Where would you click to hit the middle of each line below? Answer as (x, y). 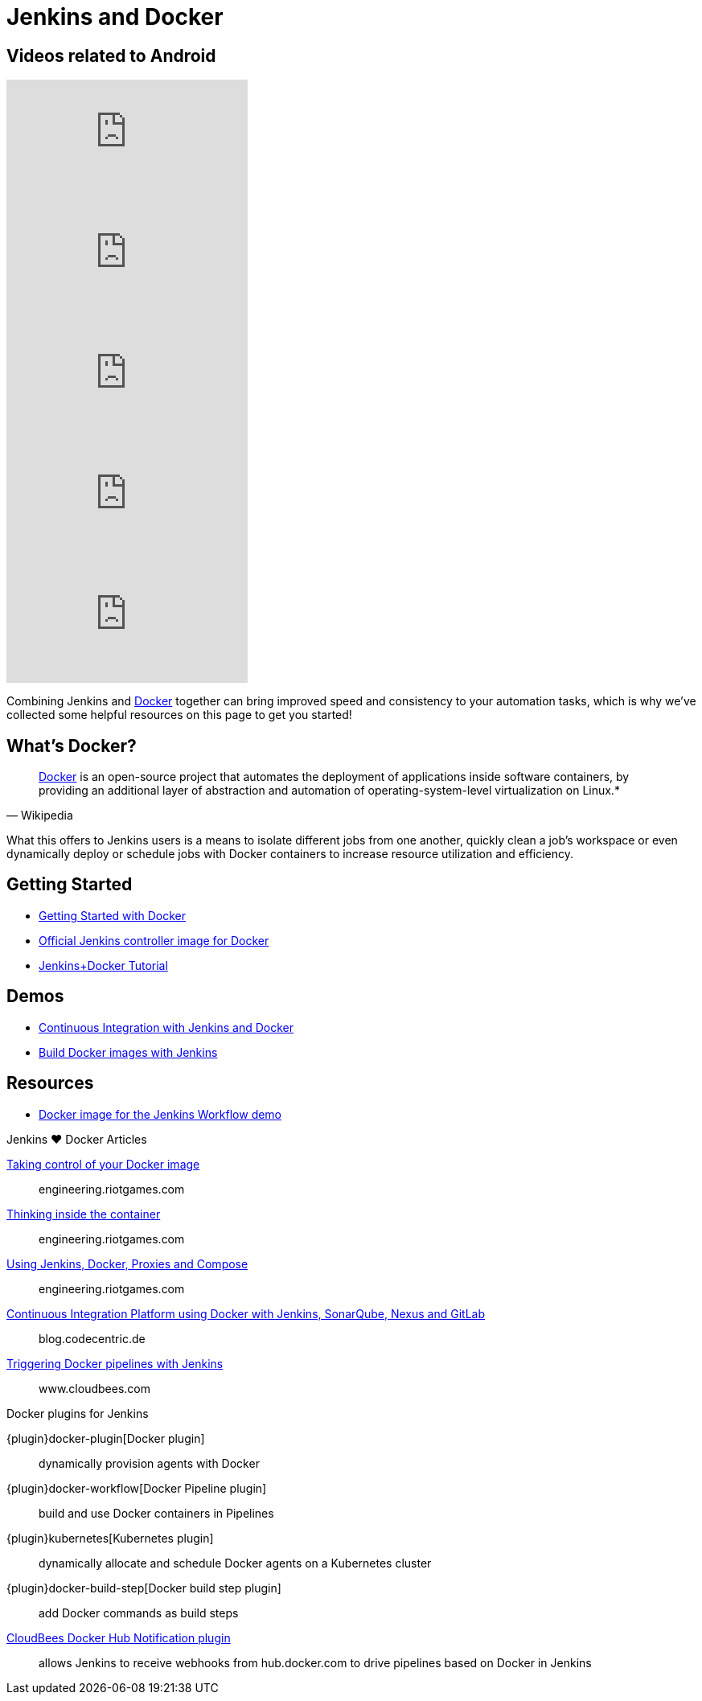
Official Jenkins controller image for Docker (154, 940)
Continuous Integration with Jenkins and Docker (166, 1027)
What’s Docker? (72, 746)
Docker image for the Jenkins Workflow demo (160, 1114)
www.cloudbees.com (94, 1388)
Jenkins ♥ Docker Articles (77, 1139)
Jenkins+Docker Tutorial (103, 965)
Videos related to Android (111, 55)
